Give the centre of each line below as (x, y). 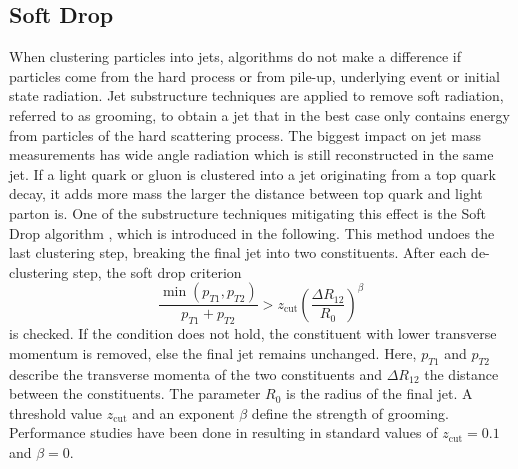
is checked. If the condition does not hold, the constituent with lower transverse (253, 333)
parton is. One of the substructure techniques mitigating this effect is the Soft (247, 212)
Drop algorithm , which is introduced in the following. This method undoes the (252, 232)
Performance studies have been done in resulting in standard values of (223, 432)
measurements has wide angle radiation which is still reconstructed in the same (251, 154)
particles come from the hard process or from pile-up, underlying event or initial (254, 75)
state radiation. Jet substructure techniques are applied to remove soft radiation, (256, 95)
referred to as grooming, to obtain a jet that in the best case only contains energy (259, 114)
